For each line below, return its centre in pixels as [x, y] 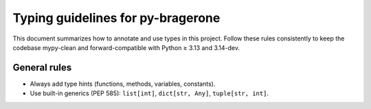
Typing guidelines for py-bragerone [116, 18]
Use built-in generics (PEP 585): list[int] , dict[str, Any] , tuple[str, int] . [149, 93]
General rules [42, 68]
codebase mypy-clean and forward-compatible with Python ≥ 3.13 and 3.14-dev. [126, 47]
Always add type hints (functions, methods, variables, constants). [123, 84]
